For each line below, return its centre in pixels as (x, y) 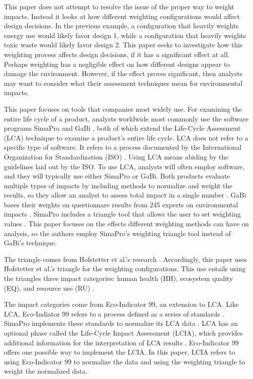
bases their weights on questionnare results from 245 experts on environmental (121, 204)
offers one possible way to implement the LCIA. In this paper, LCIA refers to (120, 352)
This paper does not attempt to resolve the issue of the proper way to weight (119, 6)
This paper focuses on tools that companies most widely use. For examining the (123, 109)
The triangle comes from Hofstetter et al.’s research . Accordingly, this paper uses (126, 259)
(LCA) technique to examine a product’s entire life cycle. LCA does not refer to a (126, 137)
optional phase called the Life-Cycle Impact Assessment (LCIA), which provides (124, 333)
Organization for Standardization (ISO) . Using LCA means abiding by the (116, 156)
